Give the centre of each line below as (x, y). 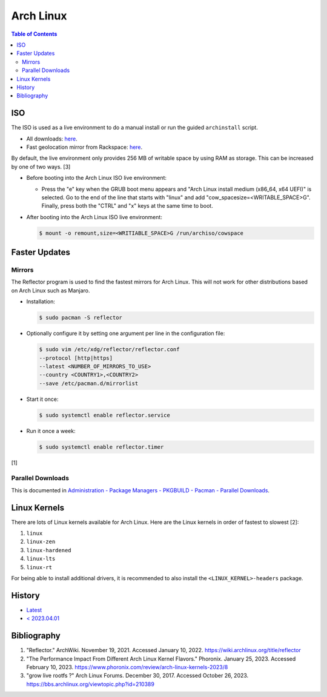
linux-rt (39, 567)
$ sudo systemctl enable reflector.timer (101, 447)
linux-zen (41, 542)
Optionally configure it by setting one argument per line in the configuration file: (126, 334)
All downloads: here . (52, 139)
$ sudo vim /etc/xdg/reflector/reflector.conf (109, 349)
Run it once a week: (51, 431)
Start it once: (42, 399)
